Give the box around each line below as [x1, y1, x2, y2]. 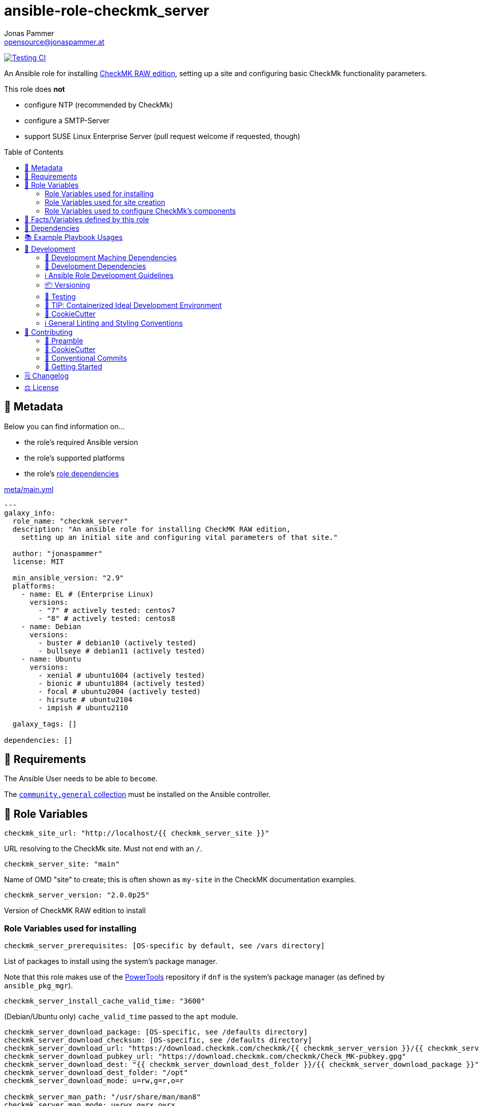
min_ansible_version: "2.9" [12, 573, 124, 582]
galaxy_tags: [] [12, 719, 77, 728]
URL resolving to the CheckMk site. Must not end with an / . [4, 844, 202, 853]
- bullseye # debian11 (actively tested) [38, 646, 206, 655]
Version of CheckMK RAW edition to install [4, 906, 146, 915]
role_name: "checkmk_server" [12, 516, 128, 525]
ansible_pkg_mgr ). [4, 981, 73, 990]
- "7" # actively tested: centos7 [38, 606, 176, 614]
